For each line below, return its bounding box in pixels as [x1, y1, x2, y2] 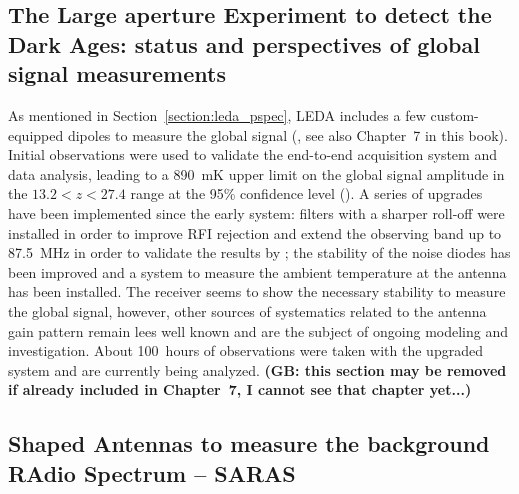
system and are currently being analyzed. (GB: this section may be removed [8, 359, 507, 380]
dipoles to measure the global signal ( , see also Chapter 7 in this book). [67, 124, 508, 145]
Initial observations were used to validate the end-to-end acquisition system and [8, 144, 497, 165]
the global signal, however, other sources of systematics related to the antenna [8, 300, 487, 321]
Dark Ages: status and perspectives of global [8, 28, 480, 59]
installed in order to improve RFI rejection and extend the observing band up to [8, 222, 502, 243]
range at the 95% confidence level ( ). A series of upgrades [130, 183, 483, 204]
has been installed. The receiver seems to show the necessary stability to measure [8, 281, 506, 302]
